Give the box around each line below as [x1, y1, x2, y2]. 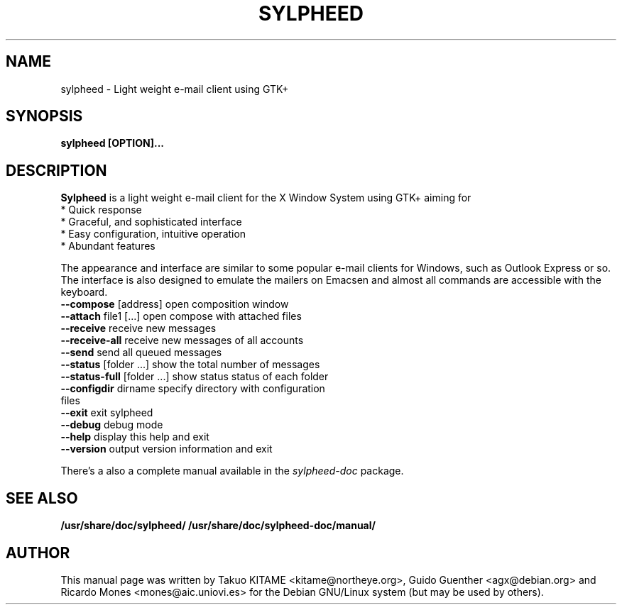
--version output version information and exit [60, 443, 273, 455]
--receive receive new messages [60, 322, 217, 335]
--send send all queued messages [60, 346, 222, 359]
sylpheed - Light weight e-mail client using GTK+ [60, 82, 289, 95]
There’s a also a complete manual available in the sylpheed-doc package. [60, 465, 404, 477]
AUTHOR [6, 543, 70, 562]
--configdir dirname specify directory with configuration [60, 382, 325, 395]
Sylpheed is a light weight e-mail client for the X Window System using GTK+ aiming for [60, 192, 471, 204]
